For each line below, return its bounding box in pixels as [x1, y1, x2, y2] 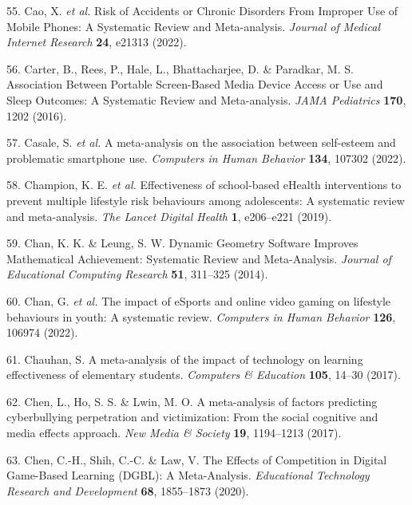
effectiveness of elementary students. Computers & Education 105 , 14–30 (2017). [6, 366, 401, 383]
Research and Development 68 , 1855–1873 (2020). [6, 482, 249, 499]
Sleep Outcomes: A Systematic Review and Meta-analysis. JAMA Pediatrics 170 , [6, 91, 406, 108]
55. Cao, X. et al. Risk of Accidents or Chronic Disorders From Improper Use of [6, 2, 398, 18]
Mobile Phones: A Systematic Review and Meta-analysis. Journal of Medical [6, 18, 381, 34]
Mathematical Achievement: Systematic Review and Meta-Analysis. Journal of [6, 250, 391, 266]
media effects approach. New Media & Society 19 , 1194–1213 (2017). [6, 424, 342, 441]
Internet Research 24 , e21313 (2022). [6, 34, 187, 50]
